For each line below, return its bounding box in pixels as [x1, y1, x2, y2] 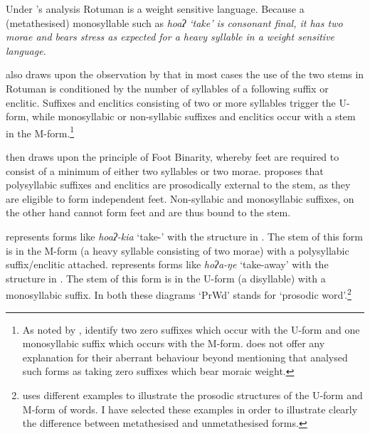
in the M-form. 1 [6, 123, 75, 140]
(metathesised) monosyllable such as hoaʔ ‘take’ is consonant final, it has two [6, 15, 343, 30]
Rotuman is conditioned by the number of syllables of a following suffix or [6, 80, 329, 95]
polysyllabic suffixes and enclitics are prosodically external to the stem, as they [6, 177, 351, 192]
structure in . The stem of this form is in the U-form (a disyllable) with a [6, 270, 326, 285]
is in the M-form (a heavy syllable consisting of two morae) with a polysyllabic [6, 243, 349, 258]
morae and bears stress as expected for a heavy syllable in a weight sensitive [6, 29, 335, 44]
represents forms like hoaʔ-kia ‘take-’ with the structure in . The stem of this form [6, 228, 363, 243]
